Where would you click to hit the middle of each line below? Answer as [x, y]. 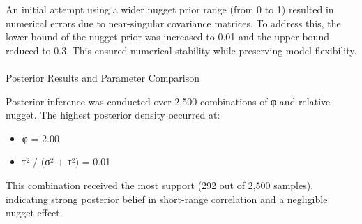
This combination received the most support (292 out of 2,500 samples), [160, 185]
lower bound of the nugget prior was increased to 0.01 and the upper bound [167, 37]
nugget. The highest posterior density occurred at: [113, 115]
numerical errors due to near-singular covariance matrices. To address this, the [173, 23]
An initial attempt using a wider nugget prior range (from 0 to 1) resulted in [170, 9]
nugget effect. [34, 212]
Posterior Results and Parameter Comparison [103, 77]
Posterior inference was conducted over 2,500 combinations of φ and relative [168, 101]
